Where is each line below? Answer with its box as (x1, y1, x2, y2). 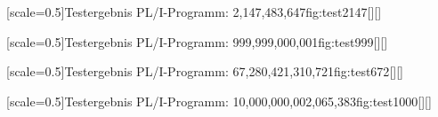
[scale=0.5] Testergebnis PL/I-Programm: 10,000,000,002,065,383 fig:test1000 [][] (6, 91, 432, 110)
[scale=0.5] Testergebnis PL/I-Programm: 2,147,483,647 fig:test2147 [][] (6, 3, 382, 20)
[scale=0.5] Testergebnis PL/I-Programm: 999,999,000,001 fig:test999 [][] (6, 32, 388, 51)
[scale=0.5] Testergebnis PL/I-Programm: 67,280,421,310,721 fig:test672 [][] (6, 62, 403, 81)
